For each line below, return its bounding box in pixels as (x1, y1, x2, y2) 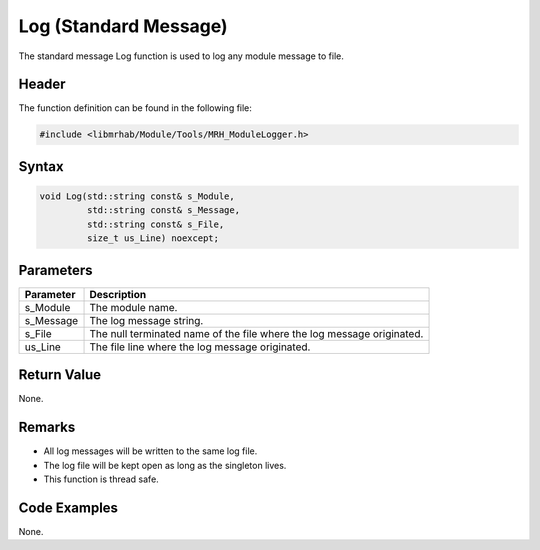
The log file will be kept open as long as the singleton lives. (43, 459, 287, 471)
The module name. (89, 300, 178, 314)
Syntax (18, 158, 64, 175)
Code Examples (18, 499, 119, 516)
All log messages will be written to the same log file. (43, 445, 258, 457)
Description (89, 287, 147, 301)
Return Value (18, 366, 102, 384)
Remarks (18, 419, 76, 436)
